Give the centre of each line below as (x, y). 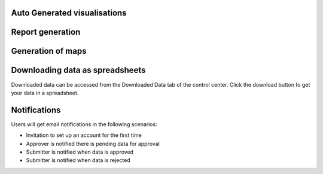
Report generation (46, 32)
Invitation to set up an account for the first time (84, 135)
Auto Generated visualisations (69, 13)
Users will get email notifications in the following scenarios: (84, 124)
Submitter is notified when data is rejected (78, 160)
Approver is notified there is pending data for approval (93, 144)
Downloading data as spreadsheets (78, 70)
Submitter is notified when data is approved (80, 152)
